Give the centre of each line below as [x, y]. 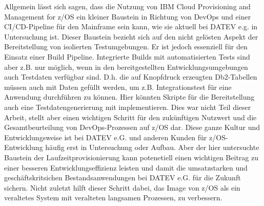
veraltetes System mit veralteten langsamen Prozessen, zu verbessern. [113, 198]
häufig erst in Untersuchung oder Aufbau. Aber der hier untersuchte [152, 147]
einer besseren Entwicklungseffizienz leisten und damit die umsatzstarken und [126, 167]
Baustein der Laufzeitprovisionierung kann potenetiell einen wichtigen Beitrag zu [131, 157]
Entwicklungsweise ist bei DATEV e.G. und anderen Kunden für [106, 137]
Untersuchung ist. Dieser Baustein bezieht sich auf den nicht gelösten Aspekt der [131, 36]
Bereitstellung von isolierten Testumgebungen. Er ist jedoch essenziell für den [126, 46]
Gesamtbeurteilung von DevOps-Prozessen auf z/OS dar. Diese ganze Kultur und [132, 127]
